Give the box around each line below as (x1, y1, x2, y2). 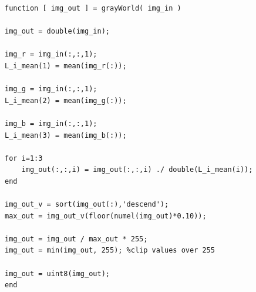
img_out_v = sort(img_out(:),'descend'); (5, 200, 169, 209)
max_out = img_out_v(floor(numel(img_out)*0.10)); (5, 211, 207, 220)
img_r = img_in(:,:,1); (5, 50, 97, 59)
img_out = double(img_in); (5, 27, 110, 36)
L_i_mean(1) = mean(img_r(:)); (5, 61, 127, 70)
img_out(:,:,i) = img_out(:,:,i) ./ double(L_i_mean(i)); (21, 165, 253, 174)
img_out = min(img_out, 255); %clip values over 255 (5, 246, 215, 255)
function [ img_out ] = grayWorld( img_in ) (5, 4, 181, 12)
